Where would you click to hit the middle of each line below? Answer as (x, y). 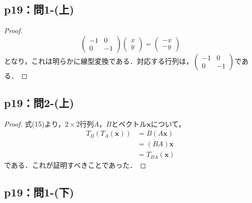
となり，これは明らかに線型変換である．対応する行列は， (99, 61)
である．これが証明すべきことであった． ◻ (75, 165)
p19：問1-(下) (39, 192)
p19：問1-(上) (39, 9)
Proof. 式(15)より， (35, 123)
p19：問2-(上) (39, 102)
